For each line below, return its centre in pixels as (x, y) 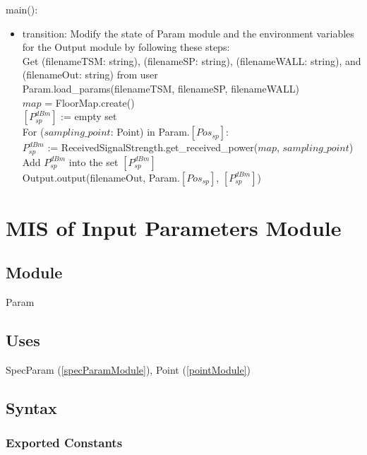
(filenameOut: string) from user (90, 75)
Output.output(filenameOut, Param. (101, 177)
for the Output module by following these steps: (126, 47)
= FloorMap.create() (90, 102)
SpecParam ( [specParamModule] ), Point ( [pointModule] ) (128, 369)
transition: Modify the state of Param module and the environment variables (188, 33)
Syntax (31, 407)
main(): (22, 9)
